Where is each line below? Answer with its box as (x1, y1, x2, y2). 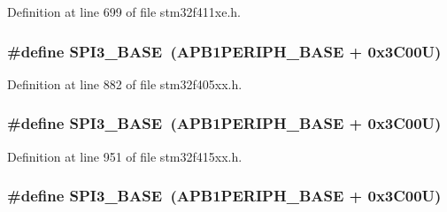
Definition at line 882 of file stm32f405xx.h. (7, 74, 243, 93)
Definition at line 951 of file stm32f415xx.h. (7, 147, 243, 165)
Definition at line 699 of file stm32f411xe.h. (7, 3, 241, 20)
